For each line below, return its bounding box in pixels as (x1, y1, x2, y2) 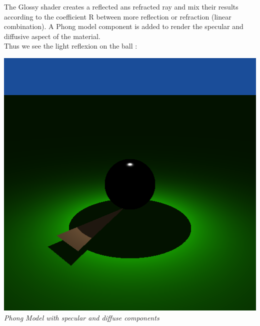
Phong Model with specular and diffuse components (4, 312, 159, 322)
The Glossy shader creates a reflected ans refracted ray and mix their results (4, 2, 238, 12)
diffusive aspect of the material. (4, 31, 100, 41)
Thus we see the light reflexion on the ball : (4, 41, 137, 51)
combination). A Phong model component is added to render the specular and (4, 21, 243, 32)
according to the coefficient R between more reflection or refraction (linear (4, 11, 231, 22)
